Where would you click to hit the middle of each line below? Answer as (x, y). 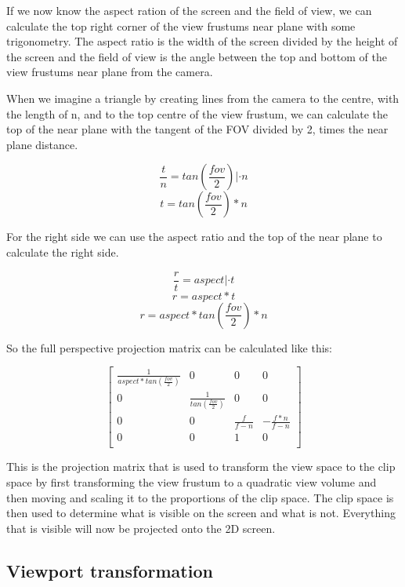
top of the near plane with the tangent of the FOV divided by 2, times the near (197, 129)
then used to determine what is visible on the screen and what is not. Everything (201, 513)
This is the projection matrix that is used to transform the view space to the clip (201, 467)
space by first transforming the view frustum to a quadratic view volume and (192, 481)
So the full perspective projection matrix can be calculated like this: (170, 347)
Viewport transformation (110, 570)
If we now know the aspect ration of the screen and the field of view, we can (189, 10)
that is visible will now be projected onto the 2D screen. (141, 528)
